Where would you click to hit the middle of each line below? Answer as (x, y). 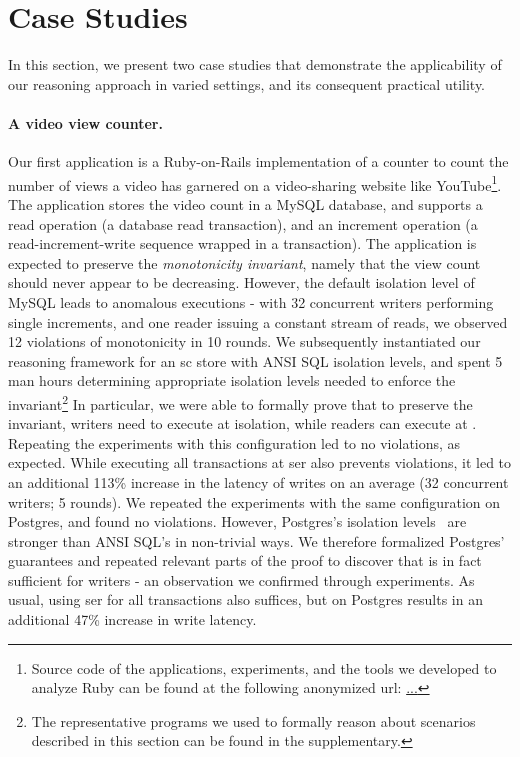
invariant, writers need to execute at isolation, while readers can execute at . (242, 423)
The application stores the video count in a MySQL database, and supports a (245, 203)
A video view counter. (85, 122)
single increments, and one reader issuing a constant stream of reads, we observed (258, 321)
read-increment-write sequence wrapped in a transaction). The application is (242, 243)
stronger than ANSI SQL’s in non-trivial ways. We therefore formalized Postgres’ (256, 540)
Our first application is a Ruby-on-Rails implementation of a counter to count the (258, 161)
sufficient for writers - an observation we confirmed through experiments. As (241, 579)
